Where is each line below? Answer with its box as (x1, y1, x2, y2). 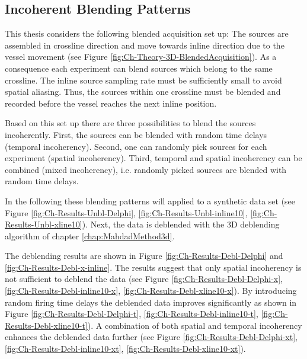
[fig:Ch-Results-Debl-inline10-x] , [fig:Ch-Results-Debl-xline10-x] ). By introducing (5, 284, 297, 297)
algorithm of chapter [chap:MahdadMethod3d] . (5, 229, 175, 242)
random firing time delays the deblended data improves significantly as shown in (5, 296, 297, 308)
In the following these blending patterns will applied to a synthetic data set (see (5, 194, 296, 207)
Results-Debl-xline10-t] (5, 319, 88, 331)
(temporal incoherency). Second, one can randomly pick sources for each (5, 140, 267, 152)
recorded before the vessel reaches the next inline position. (5, 97, 217, 109)
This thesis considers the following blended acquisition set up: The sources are (5, 27, 289, 40)
